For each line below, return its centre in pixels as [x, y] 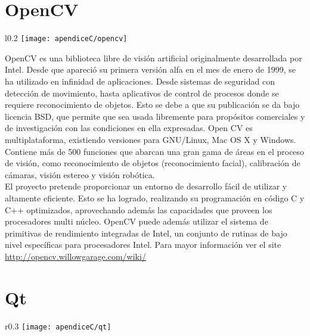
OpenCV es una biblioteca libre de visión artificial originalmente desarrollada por [154, 57]
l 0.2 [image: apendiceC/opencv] [66, 38]
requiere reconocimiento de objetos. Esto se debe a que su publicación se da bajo [152, 105]
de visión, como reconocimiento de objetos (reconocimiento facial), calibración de [153, 163]
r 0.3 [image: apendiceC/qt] [58, 326]
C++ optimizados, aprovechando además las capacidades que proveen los [139, 209]
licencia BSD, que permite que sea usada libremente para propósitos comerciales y [155, 116]
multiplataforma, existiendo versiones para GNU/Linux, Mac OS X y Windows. [151, 139]
